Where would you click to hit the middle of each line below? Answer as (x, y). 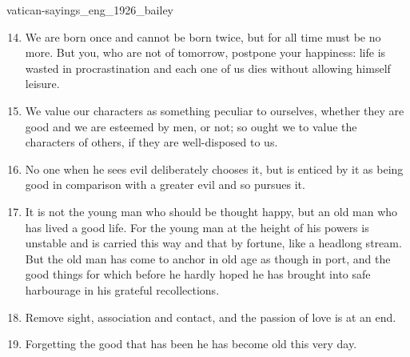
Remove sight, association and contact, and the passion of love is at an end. (211, 317)
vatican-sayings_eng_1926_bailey (90, 10)
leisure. (42, 84)
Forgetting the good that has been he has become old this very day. (191, 344)
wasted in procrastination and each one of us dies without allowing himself (208, 68)
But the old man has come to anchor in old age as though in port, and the (208, 258)
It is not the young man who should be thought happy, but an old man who (211, 211)
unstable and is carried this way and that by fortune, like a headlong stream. (213, 243)
